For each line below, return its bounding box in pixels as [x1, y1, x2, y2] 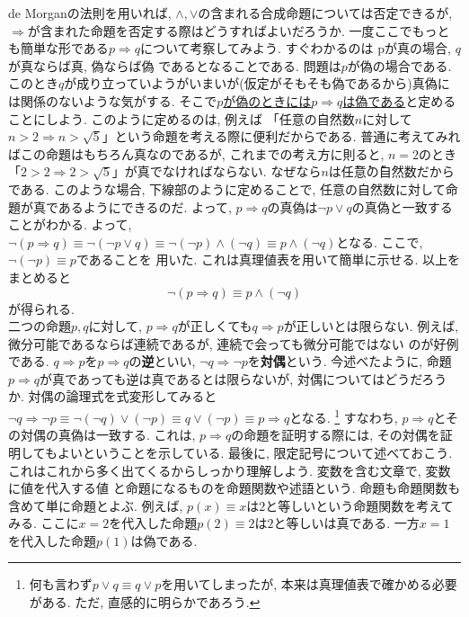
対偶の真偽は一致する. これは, [20, 425, 196, 444]
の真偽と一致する [351, 197, 453, 216]
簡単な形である [20, 39, 109, 58]
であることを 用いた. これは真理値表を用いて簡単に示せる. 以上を [75, 250, 461, 269]
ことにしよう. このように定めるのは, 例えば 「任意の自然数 [8, 109, 355, 128]
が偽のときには [223, 91, 312, 110]
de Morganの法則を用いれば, [8, 4, 172, 22]
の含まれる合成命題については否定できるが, [198, 4, 453, 22]
